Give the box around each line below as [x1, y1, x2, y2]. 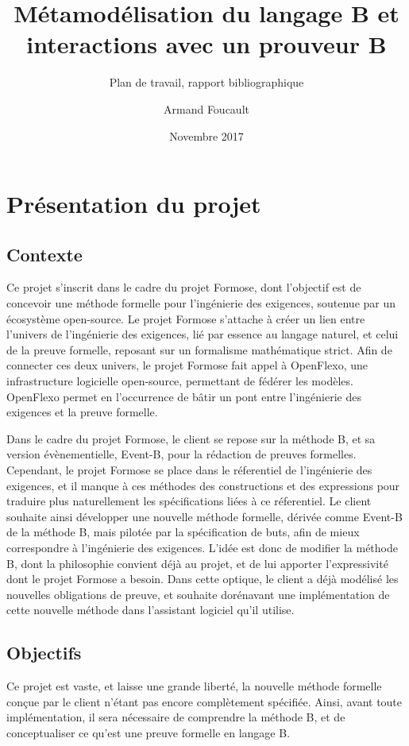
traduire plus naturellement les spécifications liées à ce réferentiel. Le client [6, 493, 372, 509]
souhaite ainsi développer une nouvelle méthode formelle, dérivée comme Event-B [6, 508, 403, 524]
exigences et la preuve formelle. [6, 404, 158, 420]
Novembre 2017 [169, 127, 244, 144]
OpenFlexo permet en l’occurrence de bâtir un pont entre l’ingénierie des [6, 388, 361, 404]
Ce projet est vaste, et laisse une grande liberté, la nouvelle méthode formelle [6, 678, 382, 694]
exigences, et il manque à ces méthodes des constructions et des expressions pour [6, 477, 400, 493]
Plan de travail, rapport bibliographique [109, 74, 304, 91]
